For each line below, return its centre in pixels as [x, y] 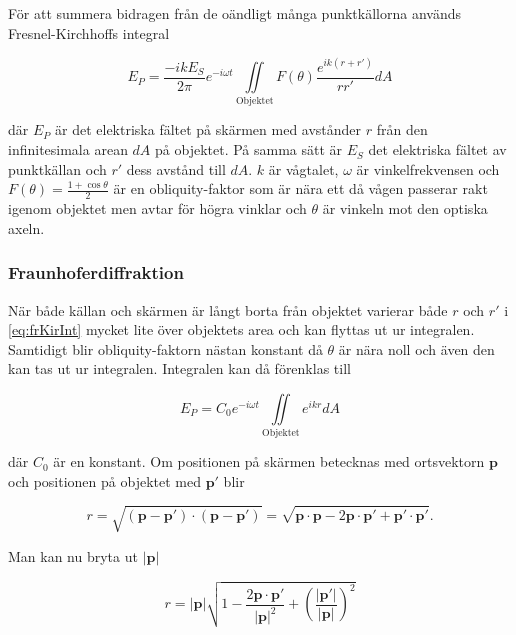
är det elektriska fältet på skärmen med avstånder [208, 129]
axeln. [26, 227]
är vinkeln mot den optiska [405, 208]
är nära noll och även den [416, 348]
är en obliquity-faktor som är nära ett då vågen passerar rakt [300, 188]
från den [402, 129]
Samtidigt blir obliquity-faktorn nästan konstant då [165, 348]
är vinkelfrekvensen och [428, 168]
